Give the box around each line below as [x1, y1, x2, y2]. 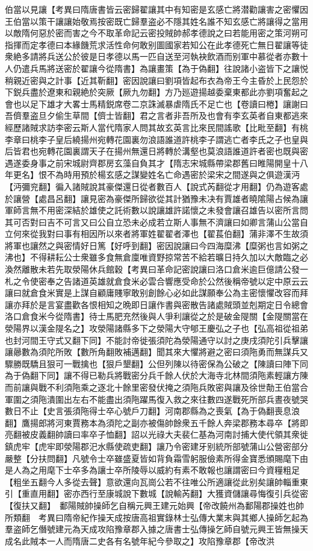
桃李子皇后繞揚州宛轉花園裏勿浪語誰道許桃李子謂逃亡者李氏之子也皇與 [29, 133, 308, 145]
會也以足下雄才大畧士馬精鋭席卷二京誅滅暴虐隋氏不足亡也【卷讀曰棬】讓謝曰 [5, 97, 308, 110]
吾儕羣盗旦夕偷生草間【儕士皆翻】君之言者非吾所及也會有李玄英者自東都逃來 [5, 109, 308, 122]
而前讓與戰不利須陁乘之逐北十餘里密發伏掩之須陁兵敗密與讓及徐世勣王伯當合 [5, 381, 308, 393]
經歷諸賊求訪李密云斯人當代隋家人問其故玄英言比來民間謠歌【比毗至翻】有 [5, 121, 300, 133]
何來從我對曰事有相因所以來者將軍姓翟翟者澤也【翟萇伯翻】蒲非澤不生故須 [13, 227, 308, 240]
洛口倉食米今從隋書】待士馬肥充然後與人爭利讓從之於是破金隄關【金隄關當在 [5, 310, 308, 323]
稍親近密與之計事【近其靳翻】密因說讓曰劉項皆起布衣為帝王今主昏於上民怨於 [5, 74, 308, 86]
